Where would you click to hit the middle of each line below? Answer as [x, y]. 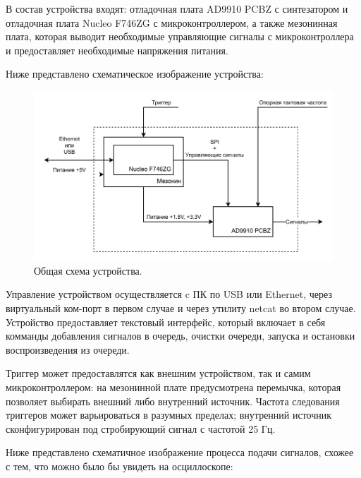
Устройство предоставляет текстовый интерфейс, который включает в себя [166, 322]
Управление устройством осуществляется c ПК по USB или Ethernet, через [169, 294]
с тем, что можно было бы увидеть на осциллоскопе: [120, 466]
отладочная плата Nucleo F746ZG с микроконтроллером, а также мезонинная [172, 22]
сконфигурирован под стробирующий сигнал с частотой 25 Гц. [141, 428]
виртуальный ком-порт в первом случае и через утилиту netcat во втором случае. [181, 307]
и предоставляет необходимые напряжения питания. [117, 50]
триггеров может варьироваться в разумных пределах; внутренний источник [169, 415]
